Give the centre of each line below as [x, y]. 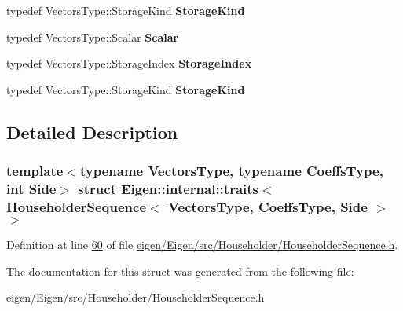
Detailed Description [92, 132]
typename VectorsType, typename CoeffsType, [231, 171]
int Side [31, 188]
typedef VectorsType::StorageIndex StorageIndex [129, 63]
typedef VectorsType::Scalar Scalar [93, 37]
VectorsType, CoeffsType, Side [267, 206]
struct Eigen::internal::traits [169, 188]
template [35, 171]
